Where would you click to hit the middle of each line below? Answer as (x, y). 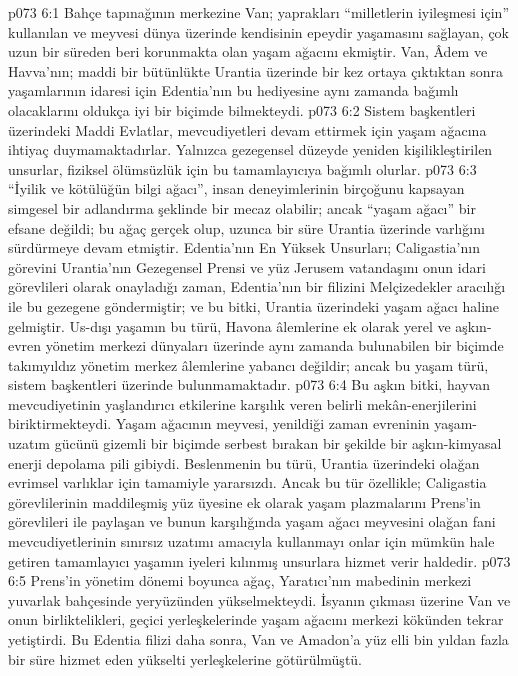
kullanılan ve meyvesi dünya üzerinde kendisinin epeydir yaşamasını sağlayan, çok (258, 31)
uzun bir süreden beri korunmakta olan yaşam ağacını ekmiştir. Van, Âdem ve (248, 51)
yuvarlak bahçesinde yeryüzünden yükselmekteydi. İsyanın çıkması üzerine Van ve (259, 599)
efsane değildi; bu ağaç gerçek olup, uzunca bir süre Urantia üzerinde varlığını (246, 227)
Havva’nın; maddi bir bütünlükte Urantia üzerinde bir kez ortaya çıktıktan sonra (256, 70)
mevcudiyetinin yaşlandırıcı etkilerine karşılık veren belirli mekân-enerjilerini (242, 403)
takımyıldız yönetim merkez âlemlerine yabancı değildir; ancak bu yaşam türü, (248, 364)
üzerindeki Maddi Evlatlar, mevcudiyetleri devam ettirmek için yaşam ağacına (247, 129)
